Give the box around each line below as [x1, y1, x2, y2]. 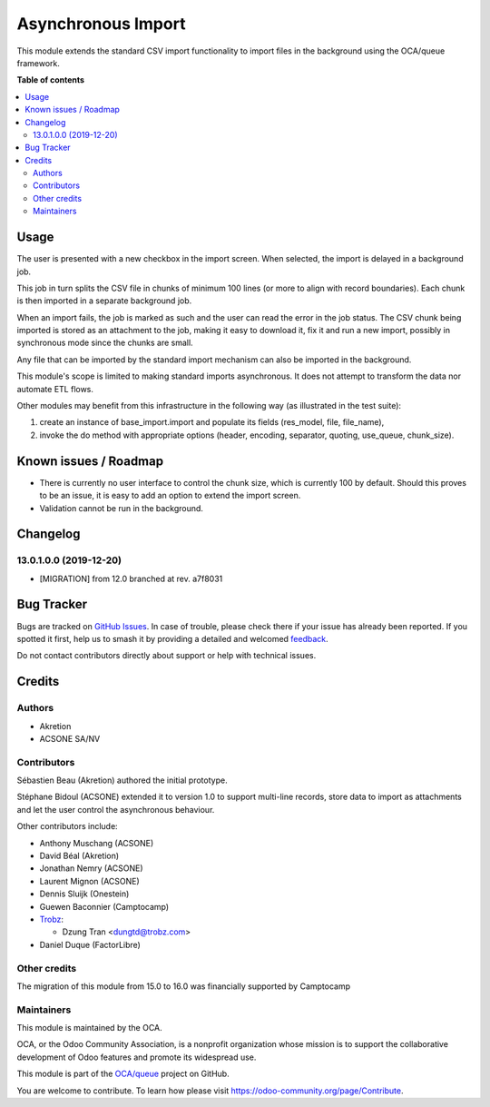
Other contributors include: [16, 821, 118, 832]
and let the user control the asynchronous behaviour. [16, 804, 215, 815]
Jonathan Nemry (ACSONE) [39, 863, 143, 874]
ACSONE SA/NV [39, 733, 101, 744]
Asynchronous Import [16, 14, 186, 34]
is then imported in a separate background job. [16, 295, 192, 306]
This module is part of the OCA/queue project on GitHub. [16, 1068, 230, 1080]
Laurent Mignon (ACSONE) [39, 875, 140, 886]
